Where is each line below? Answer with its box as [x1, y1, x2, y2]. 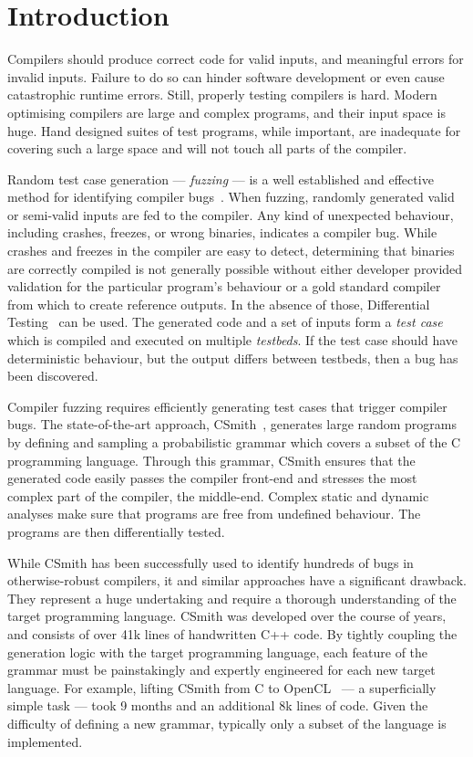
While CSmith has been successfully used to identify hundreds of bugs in [7, 552, 414, 572]
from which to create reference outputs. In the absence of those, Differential [7, 294, 430, 313]
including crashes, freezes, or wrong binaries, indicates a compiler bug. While [7, 223, 437, 242]
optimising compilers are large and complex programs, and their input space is [7, 102, 446, 121]
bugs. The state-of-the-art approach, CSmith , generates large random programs [7, 415, 457, 434]
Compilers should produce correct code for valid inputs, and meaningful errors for [7, 49, 464, 68]
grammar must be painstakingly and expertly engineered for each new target [7, 660, 436, 679]
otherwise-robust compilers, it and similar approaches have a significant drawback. [7, 571, 467, 590]
